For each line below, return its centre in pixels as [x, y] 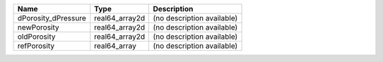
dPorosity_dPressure [52, 18]
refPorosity [36, 46]
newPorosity [38, 27]
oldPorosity [37, 37]
